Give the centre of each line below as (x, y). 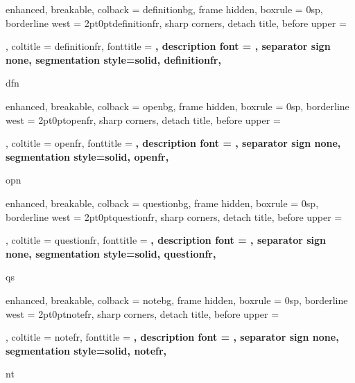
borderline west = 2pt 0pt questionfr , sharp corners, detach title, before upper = (174, 216)
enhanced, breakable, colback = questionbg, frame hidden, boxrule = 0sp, (162, 203)
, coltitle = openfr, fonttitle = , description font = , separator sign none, (173, 143)
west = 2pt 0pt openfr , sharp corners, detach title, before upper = (143, 119)
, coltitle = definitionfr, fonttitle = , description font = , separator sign (168, 46)
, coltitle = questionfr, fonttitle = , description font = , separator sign (166, 240)
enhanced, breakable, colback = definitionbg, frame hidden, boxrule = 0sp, (164, 9)
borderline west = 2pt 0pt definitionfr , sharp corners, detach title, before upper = (176, 23)
